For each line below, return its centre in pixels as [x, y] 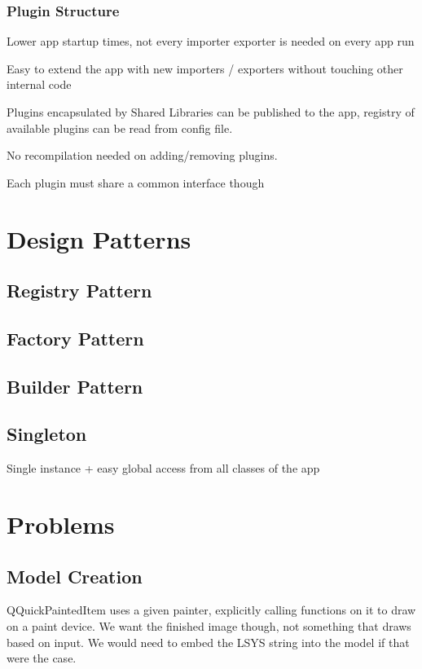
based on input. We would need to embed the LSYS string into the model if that [208, 642]
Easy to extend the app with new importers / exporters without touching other [205, 68]
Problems [61, 524]
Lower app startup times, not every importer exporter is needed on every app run [211, 41]
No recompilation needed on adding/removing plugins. [142, 155]
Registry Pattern [79, 290]
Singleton [47, 434]
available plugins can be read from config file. [120, 128]
